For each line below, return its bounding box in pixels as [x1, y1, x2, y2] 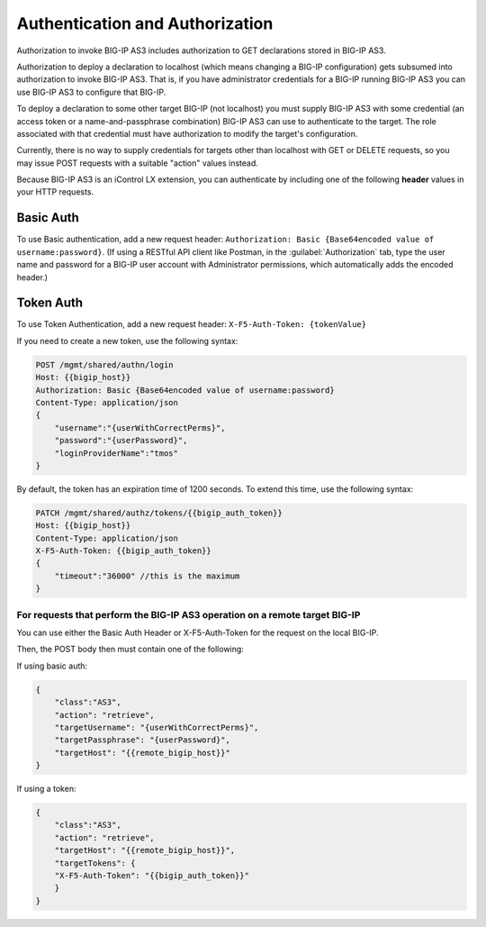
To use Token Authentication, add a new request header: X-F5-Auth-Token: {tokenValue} [16, 319, 367, 330]
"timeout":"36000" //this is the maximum [54, 570, 240, 581]
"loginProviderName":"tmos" [54, 448, 179, 459]
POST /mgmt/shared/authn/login [35, 359, 175, 369]
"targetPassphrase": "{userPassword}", [54, 735, 231, 745]
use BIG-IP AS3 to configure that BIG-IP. [16, 86, 166, 97]
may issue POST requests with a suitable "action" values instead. [16, 158, 258, 168]
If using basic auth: [16, 660, 88, 671]
